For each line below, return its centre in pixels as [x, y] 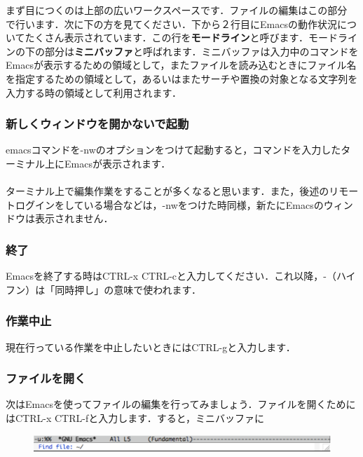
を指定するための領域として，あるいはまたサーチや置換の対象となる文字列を [182, 78]
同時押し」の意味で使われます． [128, 289]
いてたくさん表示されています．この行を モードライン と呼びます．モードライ [182, 37]
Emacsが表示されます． [117, 163]
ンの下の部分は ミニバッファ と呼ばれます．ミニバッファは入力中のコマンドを [182, 51]
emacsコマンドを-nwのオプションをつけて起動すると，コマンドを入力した [173, 150]
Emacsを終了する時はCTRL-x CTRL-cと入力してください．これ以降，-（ [171, 276]
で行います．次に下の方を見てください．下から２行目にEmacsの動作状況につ [181, 23]
